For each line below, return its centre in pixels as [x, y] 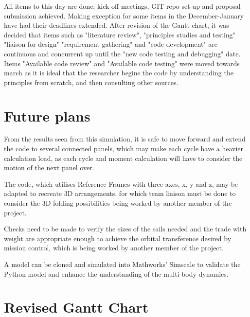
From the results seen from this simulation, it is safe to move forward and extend [125, 139]
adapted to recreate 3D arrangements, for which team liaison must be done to [120, 193]
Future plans [47, 115]
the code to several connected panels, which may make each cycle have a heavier [124, 149]
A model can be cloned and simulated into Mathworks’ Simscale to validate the [122, 264]
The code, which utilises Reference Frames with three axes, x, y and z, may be [121, 184]
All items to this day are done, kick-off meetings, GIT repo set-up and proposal [122, 6]
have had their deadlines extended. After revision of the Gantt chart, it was [116, 25]
